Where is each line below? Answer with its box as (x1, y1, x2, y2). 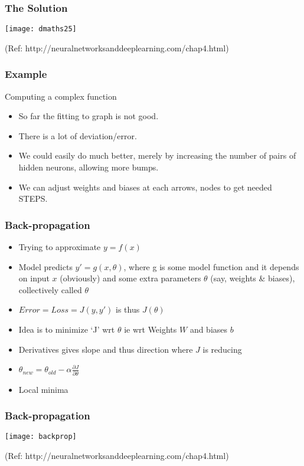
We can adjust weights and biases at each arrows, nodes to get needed (18, 181, 272, 193)
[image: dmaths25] (5, 25, 77, 34)
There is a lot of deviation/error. (18, 129, 137, 142)
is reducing (202, 343, 242, 355)
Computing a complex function (5, 90, 117, 102)
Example (5, 67, 47, 81)
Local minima (18, 383, 68, 395)
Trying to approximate (18, 241, 101, 253)
